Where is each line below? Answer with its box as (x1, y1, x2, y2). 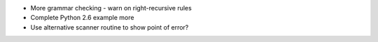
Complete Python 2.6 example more (30, 14, 134, 22)
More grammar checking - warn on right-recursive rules (30, 4, 192, 12)
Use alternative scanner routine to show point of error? (30, 23, 189, 31)
